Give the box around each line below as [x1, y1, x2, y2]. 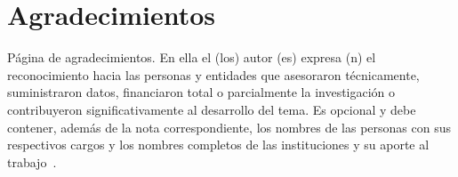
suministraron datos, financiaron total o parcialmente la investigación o [7, 83, 396, 101]
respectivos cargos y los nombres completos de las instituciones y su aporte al [7, 135, 430, 154]
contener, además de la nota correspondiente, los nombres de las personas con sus [7, 117, 451, 136]
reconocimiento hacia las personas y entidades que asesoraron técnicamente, [7, 65, 420, 84]
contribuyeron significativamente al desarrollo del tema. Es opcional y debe [7, 100, 416, 118]
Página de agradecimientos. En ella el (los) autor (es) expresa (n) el [7, 48, 376, 67]
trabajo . [7, 152, 57, 171]
